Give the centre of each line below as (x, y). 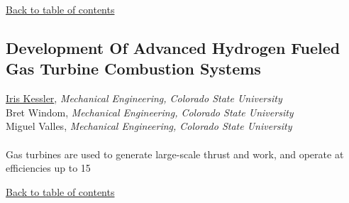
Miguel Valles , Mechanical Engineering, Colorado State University (149, 126)
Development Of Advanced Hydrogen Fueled (173, 47)
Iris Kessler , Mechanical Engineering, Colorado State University (144, 98)
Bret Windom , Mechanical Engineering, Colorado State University (150, 112)
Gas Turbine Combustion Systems (133, 68)
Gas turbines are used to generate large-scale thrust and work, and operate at (175, 154)
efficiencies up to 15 (48, 168)
